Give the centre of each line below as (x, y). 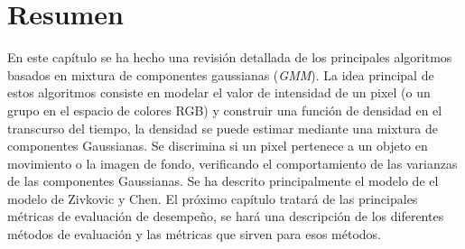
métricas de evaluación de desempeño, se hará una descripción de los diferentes (226, 216)
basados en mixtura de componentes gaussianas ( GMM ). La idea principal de (221, 74)
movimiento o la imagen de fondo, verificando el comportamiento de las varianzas (232, 163)
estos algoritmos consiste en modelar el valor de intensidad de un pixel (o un (219, 92)
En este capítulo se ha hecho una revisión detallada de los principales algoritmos (230, 57)
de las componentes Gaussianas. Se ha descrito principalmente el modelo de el (223, 181)
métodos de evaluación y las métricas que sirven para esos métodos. (194, 234)
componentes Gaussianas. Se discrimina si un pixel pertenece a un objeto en (218, 146)
